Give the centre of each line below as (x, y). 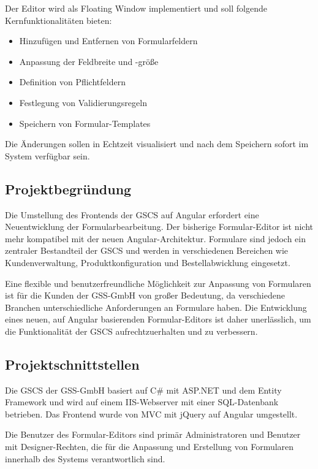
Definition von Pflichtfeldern (72, 82)
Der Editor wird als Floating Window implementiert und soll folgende (136, 8)
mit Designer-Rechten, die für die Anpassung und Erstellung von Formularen (150, 447)
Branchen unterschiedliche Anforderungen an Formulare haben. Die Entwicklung (156, 307)
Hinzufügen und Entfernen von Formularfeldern (108, 41)
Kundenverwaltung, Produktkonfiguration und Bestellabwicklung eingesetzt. (148, 262)
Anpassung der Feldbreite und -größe (89, 61)
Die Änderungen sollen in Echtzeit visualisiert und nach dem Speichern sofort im (157, 144)
